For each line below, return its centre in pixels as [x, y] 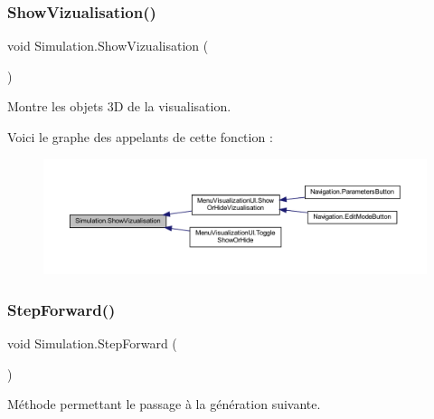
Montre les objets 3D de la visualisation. [119, 106]
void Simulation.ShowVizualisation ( [108, 46]
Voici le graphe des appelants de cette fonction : [140, 137]
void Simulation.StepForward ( [92, 343]
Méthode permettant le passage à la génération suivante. [164, 404]
